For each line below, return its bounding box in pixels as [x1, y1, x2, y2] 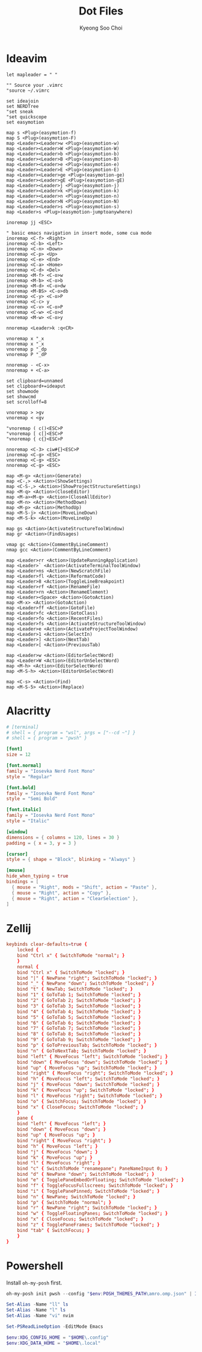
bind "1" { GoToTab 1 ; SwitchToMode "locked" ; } [17, 992, 141, 998]
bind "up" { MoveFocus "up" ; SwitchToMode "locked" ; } [17, 1065, 158, 1071]
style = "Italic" [6, 818, 50, 824]
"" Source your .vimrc [6, 82, 63, 88]
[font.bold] [6, 784, 36, 791]
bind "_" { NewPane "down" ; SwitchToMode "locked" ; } [17, 980, 155, 987]
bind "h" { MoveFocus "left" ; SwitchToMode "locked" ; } [17, 1076, 161, 1082]
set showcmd [6, 393, 36, 399]
